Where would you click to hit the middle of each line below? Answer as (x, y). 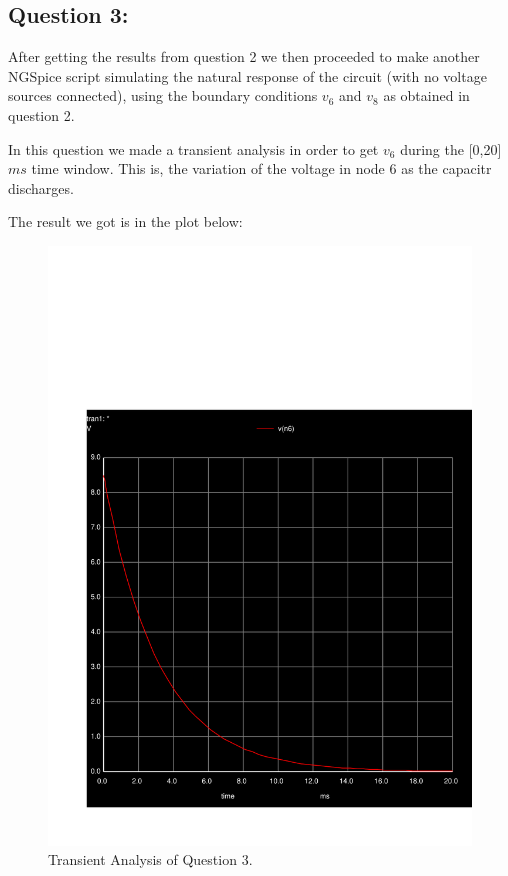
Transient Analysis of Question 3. (150, 859)
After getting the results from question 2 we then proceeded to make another (244, 56)
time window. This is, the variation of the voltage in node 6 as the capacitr (261, 168)
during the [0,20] (451, 148)
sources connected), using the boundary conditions (163, 95)
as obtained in (426, 95)
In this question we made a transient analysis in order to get (193, 148)
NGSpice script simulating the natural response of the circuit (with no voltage (247, 75)
